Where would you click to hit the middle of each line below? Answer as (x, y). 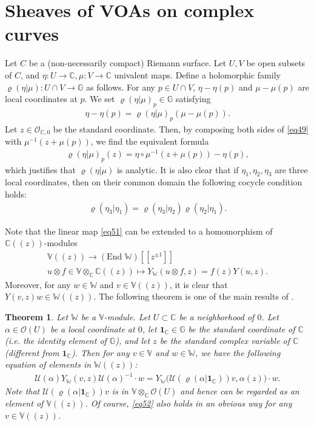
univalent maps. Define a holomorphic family (197, 74)
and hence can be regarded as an (240, 391)
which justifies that (40, 169)
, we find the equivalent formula (150, 141)
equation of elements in (48, 364)
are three (291, 169)
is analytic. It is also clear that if (178, 169)
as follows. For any (121, 87)
